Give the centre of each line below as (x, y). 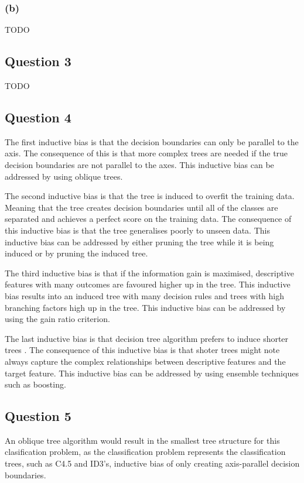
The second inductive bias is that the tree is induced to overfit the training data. (150, 196)
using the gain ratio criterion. (57, 319)
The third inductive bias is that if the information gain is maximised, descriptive (150, 273)
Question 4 (38, 117)
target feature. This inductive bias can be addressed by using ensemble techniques (152, 373)
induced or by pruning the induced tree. (76, 253)
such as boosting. (35, 384)
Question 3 (38, 61)
